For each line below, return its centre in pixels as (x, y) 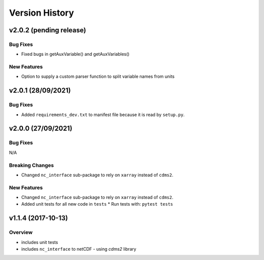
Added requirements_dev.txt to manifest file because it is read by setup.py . (103, 115)
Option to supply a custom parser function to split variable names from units (98, 76)
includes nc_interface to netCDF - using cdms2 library (79, 249)
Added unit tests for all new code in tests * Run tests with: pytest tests (97, 204)
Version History (42, 13)
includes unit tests (40, 242)
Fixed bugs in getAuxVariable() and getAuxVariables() (75, 54)
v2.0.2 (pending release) (48, 30)
